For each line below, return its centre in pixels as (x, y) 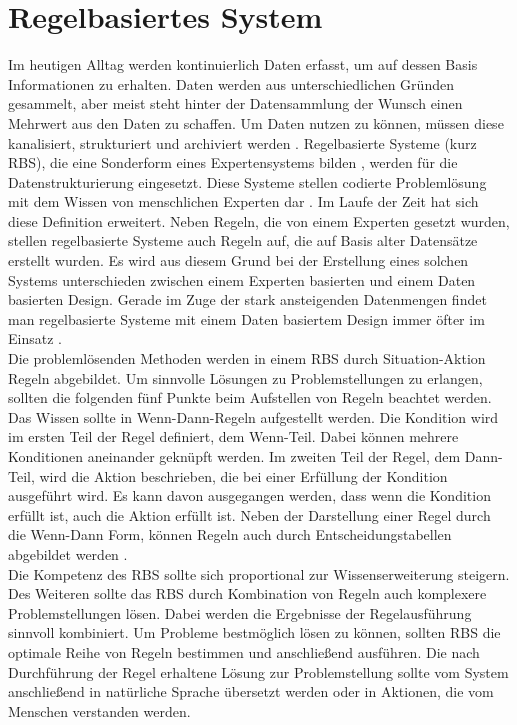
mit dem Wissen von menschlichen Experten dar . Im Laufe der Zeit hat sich (243, 201)
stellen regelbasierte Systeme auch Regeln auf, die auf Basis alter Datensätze (243, 240)
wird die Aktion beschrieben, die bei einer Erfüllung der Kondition (243, 475)
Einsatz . (35, 338)
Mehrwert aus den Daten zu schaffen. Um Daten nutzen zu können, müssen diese (256, 122)
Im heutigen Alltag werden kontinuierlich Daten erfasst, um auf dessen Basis (243, 64)
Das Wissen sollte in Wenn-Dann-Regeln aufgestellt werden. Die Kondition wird (253, 416)
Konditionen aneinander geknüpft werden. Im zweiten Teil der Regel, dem (234, 456)
